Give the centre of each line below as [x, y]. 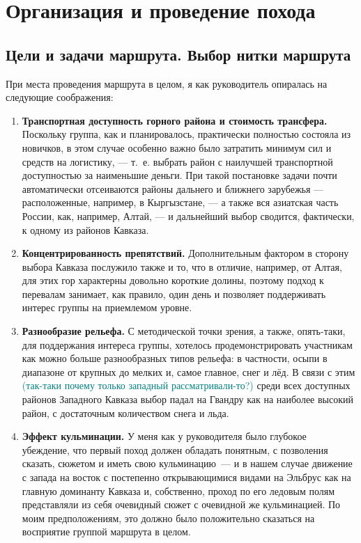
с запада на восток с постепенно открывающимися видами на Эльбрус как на [186, 477]
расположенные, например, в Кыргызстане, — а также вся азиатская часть [180, 202]
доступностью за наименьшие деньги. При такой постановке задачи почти [179, 175]
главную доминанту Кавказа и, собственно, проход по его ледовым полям [178, 490]
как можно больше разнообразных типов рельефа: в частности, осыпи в [175, 358]
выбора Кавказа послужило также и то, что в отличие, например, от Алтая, [182, 266]
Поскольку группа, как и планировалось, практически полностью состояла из [186, 134]
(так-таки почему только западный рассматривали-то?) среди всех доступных [186, 385]
